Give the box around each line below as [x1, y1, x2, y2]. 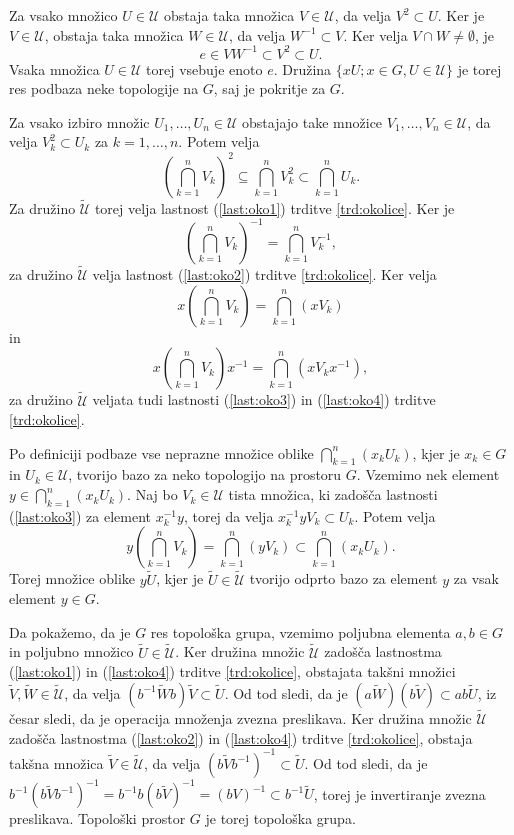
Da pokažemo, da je [9, 621, 131, 642]
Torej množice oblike [9, 568, 136, 589]
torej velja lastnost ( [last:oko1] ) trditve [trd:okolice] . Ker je [94, 197, 455, 218]
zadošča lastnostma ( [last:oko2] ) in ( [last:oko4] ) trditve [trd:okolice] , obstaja [9, 727, 473, 748]
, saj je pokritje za [213, 78, 326, 99]
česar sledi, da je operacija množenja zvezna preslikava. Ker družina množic [9, 708, 472, 729]
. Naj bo [127, 484, 178, 505]
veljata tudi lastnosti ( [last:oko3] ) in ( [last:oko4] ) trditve [92, 389, 436, 410]
